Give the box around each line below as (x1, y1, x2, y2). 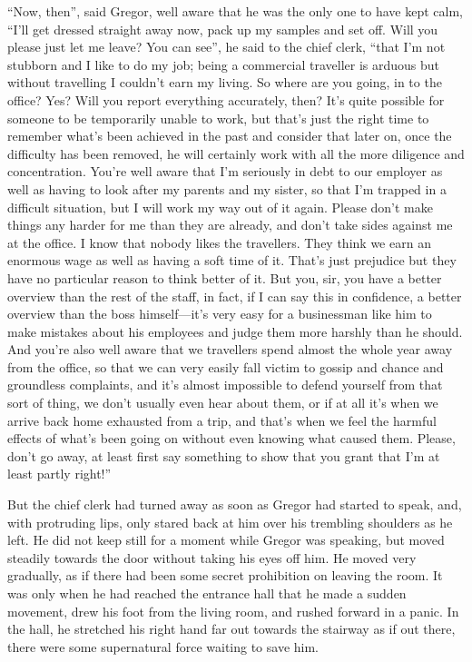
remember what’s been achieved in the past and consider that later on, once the (7, 126, 452, 145)
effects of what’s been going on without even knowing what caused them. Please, (7, 429, 456, 448)
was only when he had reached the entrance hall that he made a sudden (7, 584, 407, 602)
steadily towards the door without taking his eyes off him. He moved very (7, 548, 417, 567)
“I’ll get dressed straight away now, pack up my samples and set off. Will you (7, 19, 438, 38)
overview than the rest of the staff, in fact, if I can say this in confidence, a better (7, 286, 462, 305)
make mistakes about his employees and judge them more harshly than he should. (7, 321, 463, 341)
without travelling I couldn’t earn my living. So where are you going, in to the (7, 73, 442, 92)
